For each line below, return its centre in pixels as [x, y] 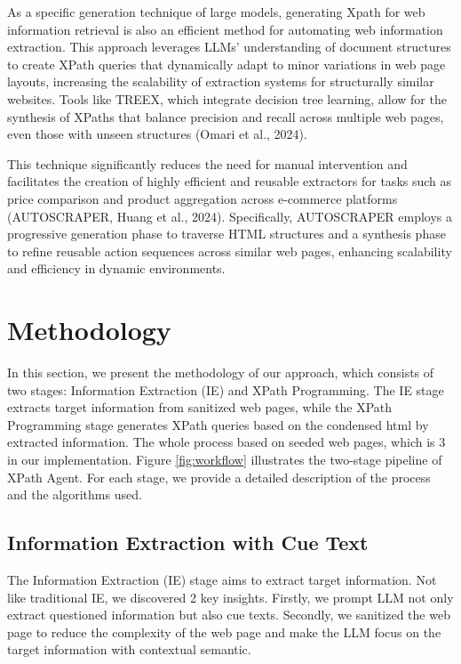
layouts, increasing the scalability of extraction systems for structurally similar [221, 81]
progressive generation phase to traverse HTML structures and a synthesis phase [227, 234]
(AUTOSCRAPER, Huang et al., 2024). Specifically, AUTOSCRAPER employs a [230, 216]
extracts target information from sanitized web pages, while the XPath [200, 407]
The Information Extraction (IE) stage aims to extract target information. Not [222, 579]
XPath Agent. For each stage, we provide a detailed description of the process [219, 477]
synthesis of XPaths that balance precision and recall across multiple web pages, [226, 116]
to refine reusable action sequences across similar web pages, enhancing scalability [230, 251]
